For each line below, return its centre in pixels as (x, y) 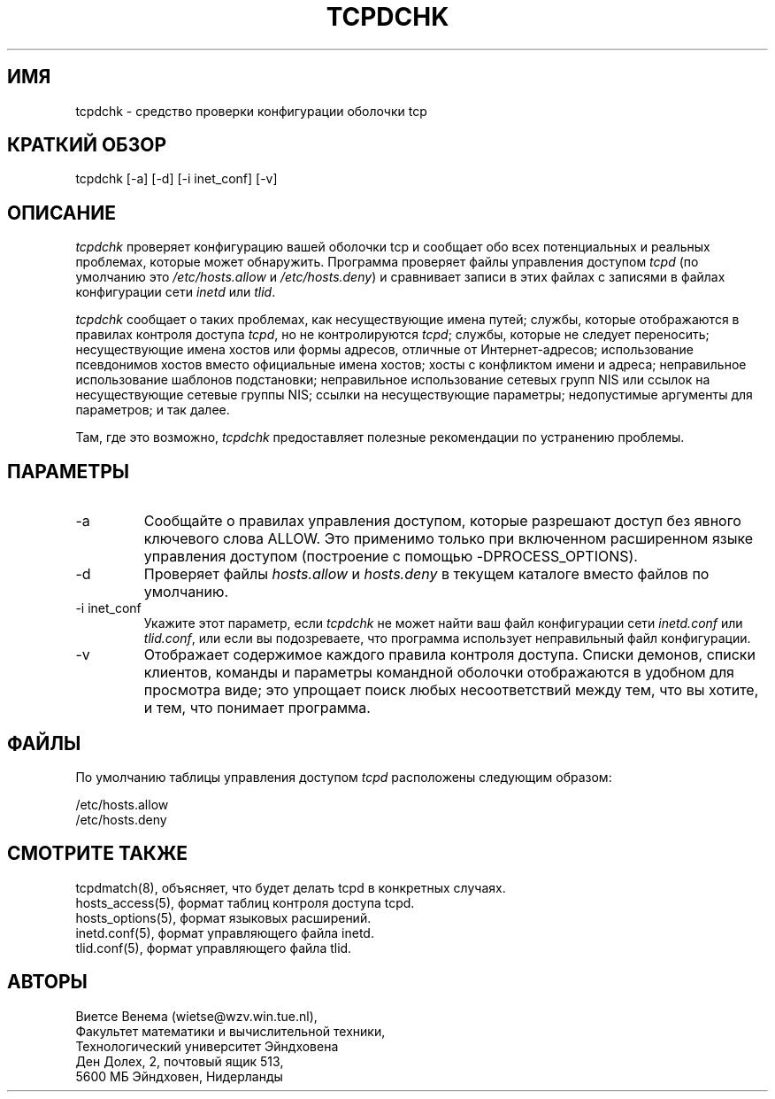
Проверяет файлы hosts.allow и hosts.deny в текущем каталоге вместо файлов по (426, 574)
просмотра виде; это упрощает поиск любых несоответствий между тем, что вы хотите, (451, 690)
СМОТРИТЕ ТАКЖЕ (98, 854)
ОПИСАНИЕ (61, 213)
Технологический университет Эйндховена (207, 1046)
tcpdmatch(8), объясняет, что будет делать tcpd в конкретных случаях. (291, 887)
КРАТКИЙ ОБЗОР (87, 145)
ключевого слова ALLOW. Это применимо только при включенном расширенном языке (449, 539)
